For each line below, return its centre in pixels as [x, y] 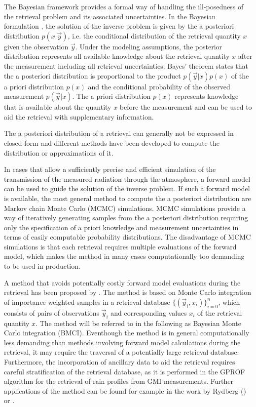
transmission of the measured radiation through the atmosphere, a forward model [127, 179]
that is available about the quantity [58, 107]
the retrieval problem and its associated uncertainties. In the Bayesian [110, 16]
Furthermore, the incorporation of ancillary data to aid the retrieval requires [120, 362]
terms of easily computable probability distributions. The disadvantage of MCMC [128, 237]
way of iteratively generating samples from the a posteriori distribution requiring [126, 218]
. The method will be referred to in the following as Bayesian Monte [138, 323]
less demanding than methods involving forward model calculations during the [122, 342]
